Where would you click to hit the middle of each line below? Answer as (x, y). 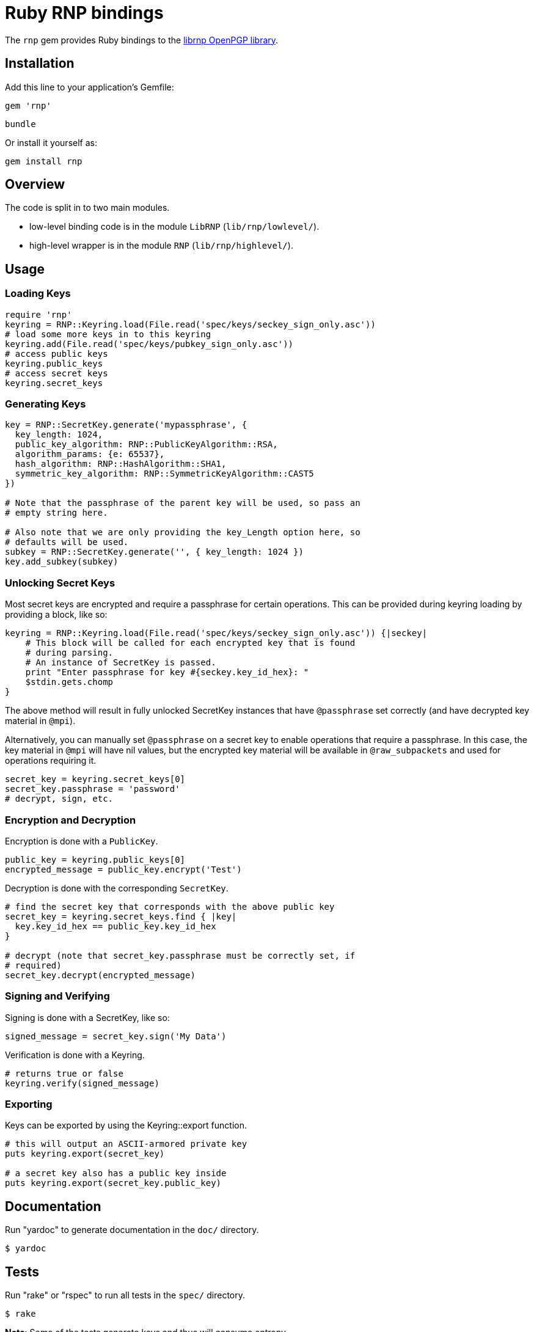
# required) (33, 965)
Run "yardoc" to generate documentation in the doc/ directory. (132, 1230)
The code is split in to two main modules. (87, 208)
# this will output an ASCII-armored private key (126, 1144)
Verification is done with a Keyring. (75, 1055)
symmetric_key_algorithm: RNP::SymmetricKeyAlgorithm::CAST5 (164, 474)
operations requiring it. (51, 761)
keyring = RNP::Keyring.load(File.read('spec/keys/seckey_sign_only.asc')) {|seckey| (216, 633)
